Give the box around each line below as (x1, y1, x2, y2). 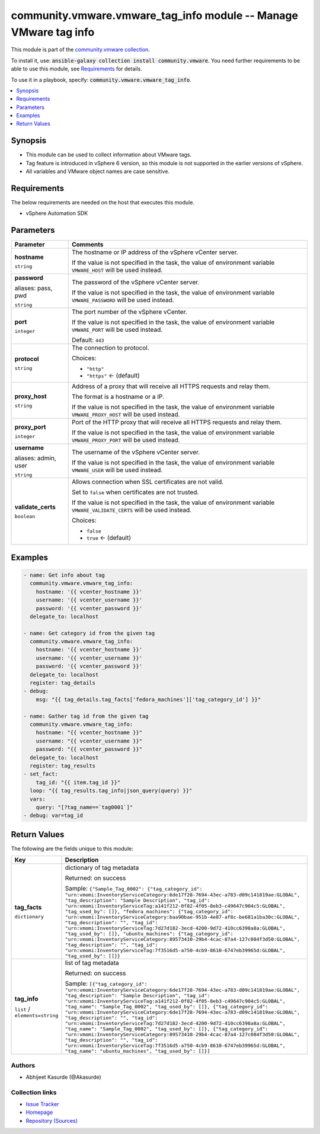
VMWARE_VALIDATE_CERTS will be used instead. (71, 506, 192, 514)
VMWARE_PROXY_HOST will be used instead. (71, 411, 180, 419)
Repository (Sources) (25, 1117, 78, 1124)
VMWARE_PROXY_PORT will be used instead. (71, 436, 180, 444)
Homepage (25, 1109, 53, 1116)
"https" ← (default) (86, 371, 140, 380)
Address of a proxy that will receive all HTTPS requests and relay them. (71, 382, 271, 390)
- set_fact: (23, 771, 59, 777)
